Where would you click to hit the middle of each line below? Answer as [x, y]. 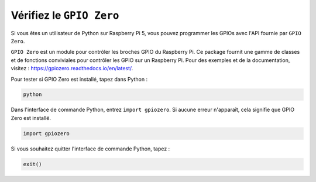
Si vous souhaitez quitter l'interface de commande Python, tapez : [90, 149]
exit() [32, 164]
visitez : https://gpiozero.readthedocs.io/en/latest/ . [72, 68]
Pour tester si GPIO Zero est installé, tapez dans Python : [79, 79]
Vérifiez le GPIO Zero [65, 15]
